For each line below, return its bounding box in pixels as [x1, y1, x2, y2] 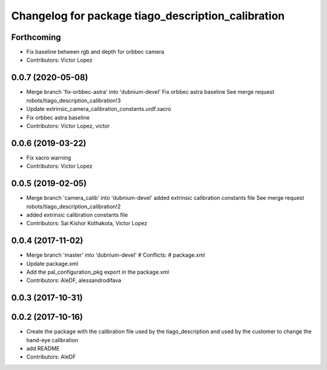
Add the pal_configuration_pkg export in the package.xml [26, 268, 170, 276]
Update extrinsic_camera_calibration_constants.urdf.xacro [26, 105, 171, 113]
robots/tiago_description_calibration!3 [26, 97, 121, 104]
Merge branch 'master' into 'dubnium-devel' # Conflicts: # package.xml [26, 251, 205, 259]
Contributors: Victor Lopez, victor [26, 122, 110, 130]
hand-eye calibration [26, 336, 79, 343]
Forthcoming [11, 32, 61, 42]
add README [26, 345, 60, 352]
